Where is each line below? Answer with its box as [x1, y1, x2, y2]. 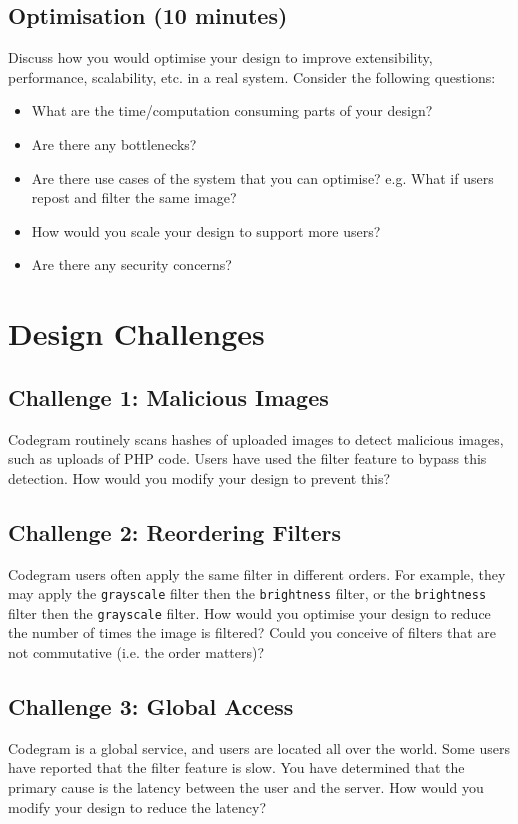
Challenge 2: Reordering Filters [8, 516, 341, 547]
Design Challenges [8, 313, 265, 354]
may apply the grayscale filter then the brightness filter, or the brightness [8, 583, 487, 604]
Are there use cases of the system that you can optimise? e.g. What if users [31, 167, 494, 188]
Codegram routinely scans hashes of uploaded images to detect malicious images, [8, 428, 504, 449]
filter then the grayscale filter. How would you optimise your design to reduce [8, 602, 491, 623]
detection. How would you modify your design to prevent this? [8, 467, 391, 488]
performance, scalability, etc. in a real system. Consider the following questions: [8, 66, 496, 87]
